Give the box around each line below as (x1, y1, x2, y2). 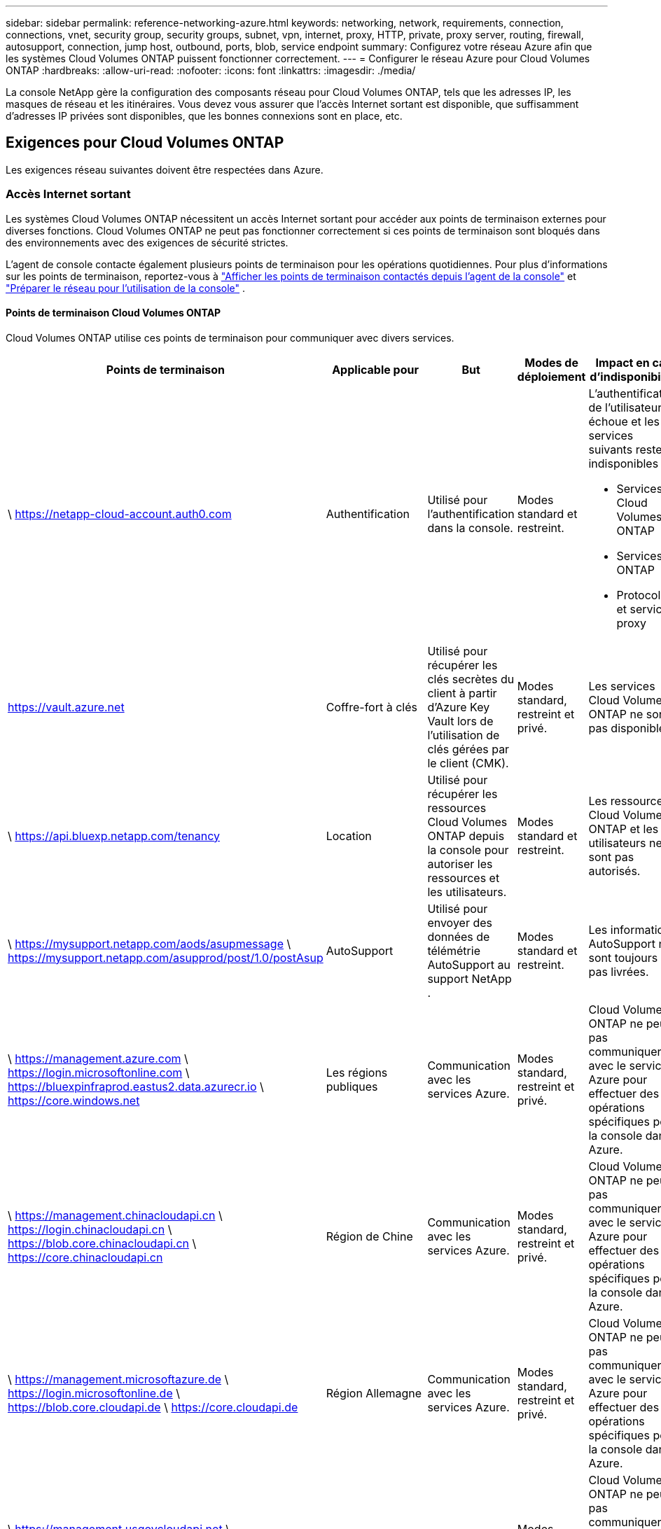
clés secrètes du (427, 671, 515, 686)
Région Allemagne (326, 1385, 422, 1400)
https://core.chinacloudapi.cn (8, 1250, 163, 1264)
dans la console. (427, 520, 513, 535)
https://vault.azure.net (8, 699, 125, 714)
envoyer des (427, 915, 492, 930)
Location (326, 828, 372, 843)
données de (427, 929, 490, 944)
